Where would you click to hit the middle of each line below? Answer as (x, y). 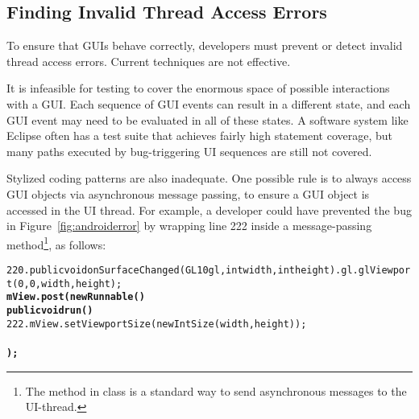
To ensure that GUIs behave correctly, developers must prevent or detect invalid (205, 45)
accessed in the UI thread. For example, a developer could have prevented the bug (209, 209)
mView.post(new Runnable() (76, 297)
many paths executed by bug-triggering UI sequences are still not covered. (189, 151)
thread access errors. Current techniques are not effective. (149, 61)
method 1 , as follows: (56, 243)
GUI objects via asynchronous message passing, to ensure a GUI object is (188, 193)
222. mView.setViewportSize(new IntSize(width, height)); (157, 324)
